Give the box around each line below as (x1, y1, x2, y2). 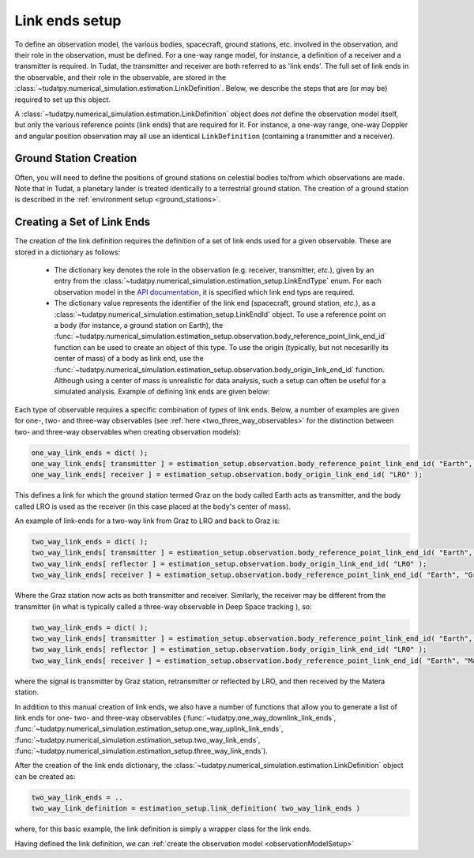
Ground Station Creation (14, 152, 137, 165)
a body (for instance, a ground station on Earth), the (54, 321, 224, 329)
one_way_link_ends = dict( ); (31, 448, 149, 457)
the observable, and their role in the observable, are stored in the (14, 72, 227, 82)
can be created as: (14, 771, 76, 781)
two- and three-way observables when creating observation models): (14, 427, 241, 436)
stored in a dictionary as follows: (14, 247, 121, 257)
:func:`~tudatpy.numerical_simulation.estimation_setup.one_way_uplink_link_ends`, (14, 724, 284, 734)
